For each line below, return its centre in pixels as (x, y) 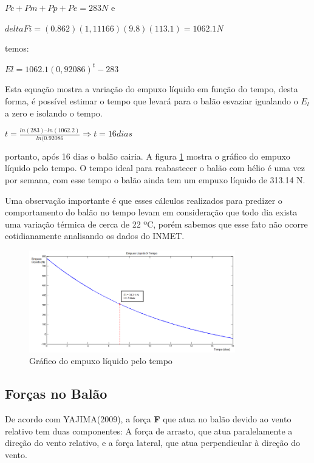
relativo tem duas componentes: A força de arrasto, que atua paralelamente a (149, 431)
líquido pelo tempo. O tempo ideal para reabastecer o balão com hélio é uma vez (155, 168)
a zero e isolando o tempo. (54, 113)
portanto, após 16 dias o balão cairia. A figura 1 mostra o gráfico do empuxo (148, 156)
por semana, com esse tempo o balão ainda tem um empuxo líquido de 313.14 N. (155, 179)
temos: (17, 48)
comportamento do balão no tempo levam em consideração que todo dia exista (151, 212)
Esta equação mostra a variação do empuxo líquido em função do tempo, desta (152, 89)
